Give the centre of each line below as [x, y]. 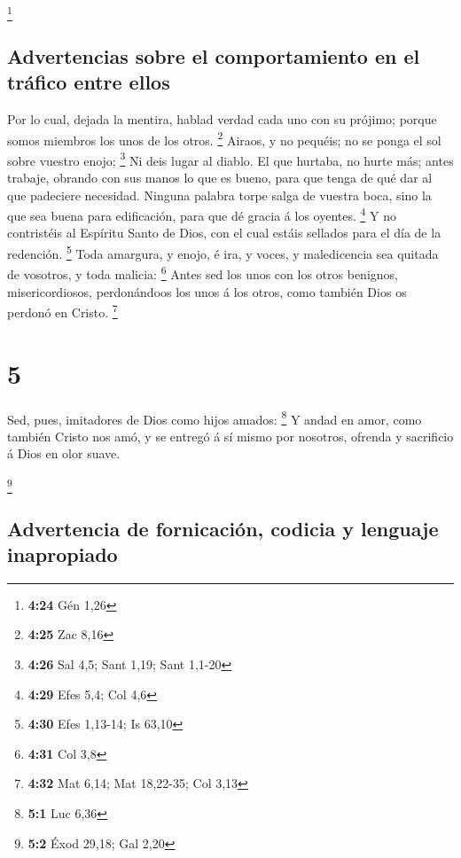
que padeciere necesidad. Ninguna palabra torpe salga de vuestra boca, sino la [219, 195]
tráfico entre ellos [89, 82]
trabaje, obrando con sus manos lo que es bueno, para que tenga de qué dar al [220, 178]
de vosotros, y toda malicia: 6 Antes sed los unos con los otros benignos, [203, 273]
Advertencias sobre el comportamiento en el [214, 55]
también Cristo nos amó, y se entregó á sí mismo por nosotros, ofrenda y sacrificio [230, 436]
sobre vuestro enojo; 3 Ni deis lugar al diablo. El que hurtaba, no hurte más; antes [230, 159]
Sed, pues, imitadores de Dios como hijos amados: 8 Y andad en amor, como [215, 417]
